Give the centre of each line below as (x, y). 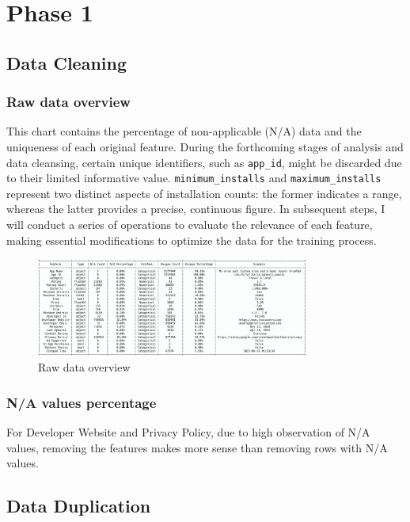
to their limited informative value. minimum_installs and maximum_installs (194, 178)
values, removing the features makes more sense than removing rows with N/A (197, 447)
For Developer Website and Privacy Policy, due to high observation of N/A (188, 432)
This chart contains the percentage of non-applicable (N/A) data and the (184, 131)
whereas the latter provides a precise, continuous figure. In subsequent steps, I (196, 209)
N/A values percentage (82, 402)
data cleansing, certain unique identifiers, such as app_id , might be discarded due (204, 162)
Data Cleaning (66, 62)
